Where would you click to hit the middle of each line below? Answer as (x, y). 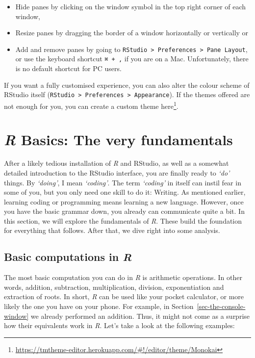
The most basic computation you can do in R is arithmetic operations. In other (123, 277)
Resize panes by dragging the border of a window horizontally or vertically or (132, 33)
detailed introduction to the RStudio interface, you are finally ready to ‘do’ (117, 172)
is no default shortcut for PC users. (68, 68)
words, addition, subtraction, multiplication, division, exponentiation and (114, 287)
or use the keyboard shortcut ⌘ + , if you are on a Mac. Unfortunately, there (132, 59)
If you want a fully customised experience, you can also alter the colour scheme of (127, 85)
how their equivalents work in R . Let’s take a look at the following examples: (119, 325)
